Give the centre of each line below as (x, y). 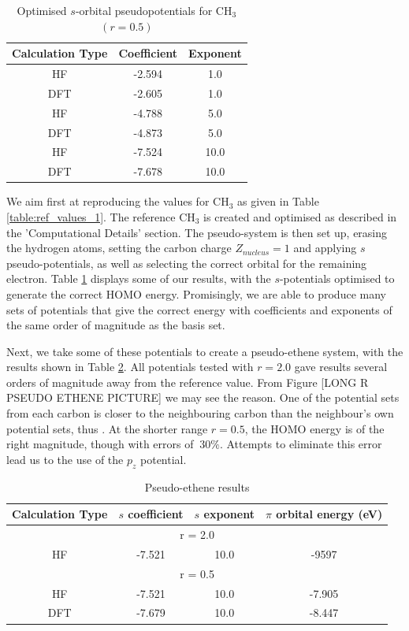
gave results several (341, 367)
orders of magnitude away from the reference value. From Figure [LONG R (188, 382)
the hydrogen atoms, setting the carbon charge (119, 248)
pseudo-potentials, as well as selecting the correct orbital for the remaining (187, 263)
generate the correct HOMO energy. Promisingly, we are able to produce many (196, 293)
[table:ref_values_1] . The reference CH (101, 216)
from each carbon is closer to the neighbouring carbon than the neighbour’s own (200, 413)
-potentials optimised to (337, 278)
